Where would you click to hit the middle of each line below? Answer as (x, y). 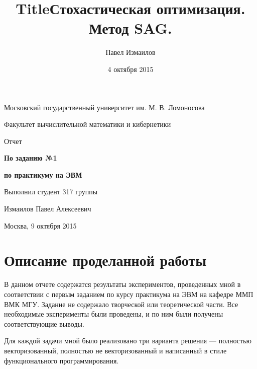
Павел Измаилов (131, 52)
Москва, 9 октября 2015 (40, 225)
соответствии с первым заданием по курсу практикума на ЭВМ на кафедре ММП (129, 294)
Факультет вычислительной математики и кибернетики (88, 124)
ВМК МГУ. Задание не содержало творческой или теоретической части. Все (121, 304)
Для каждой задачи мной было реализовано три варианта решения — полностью (128, 341)
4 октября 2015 (131, 69)
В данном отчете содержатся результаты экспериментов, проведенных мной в (122, 284)
